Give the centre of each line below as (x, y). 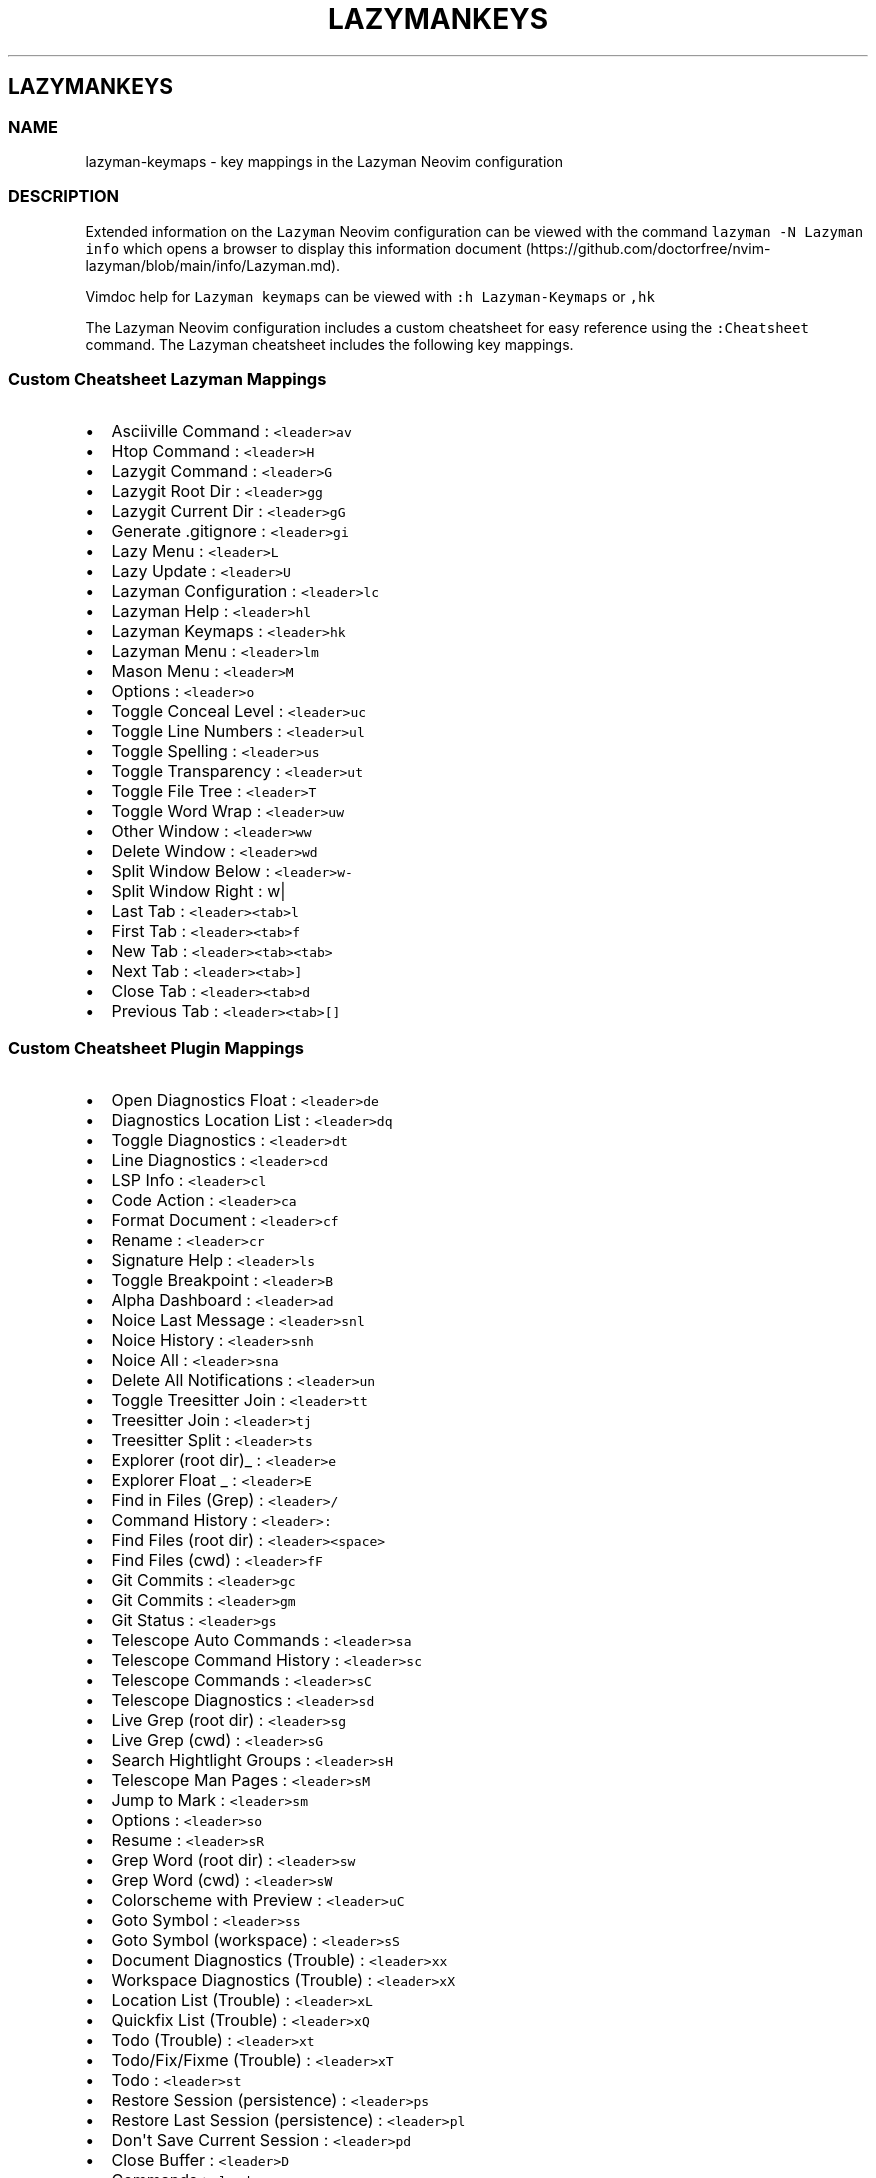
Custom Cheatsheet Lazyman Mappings (167, 379)
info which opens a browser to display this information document (303, 248)
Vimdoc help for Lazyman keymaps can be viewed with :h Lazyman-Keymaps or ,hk (370, 296)
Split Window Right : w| (198, 891)
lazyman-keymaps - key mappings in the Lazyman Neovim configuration (324, 161)
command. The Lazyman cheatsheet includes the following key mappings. (329, 344)
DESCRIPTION (64, 196)
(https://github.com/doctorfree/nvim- (648, 248)
